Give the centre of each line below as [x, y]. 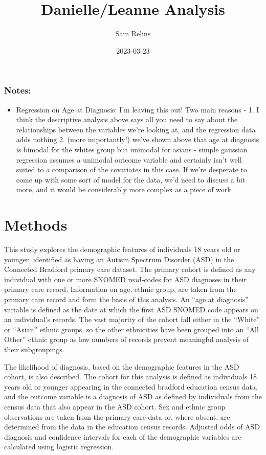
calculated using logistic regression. [59, 447]
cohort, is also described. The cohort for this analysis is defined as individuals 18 [130, 377]
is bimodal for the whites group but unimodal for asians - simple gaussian [132, 149]
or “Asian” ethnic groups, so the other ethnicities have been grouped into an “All [131, 329]
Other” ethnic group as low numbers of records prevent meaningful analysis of [127, 339]
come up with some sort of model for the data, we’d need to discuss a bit [131, 179]
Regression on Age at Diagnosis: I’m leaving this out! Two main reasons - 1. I [138, 109]
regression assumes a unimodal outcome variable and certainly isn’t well [129, 159]
